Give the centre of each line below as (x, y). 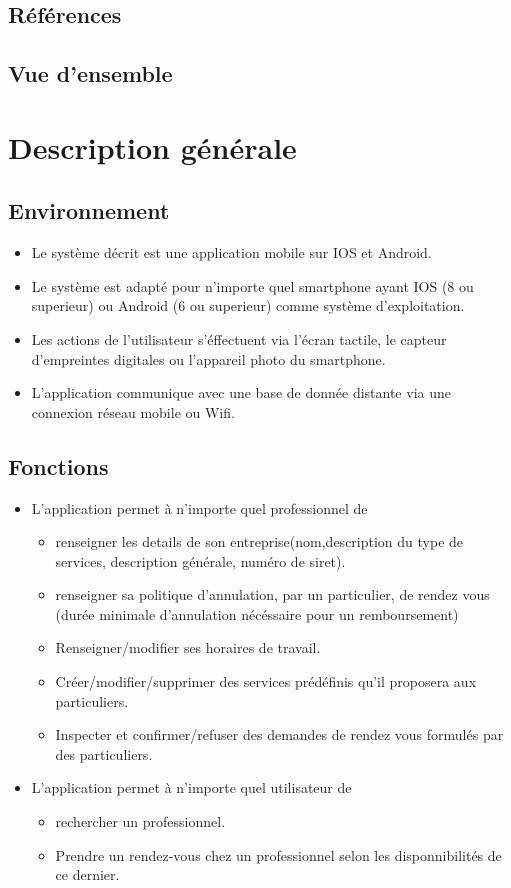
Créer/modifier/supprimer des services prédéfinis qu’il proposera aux (266, 681)
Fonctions (58, 465)
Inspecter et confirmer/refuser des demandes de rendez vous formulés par (279, 734)
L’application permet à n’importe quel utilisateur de (191, 787)
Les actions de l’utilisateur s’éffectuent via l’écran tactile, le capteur (239, 338)
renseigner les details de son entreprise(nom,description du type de (259, 541)
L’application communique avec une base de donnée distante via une (241, 392)
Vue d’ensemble (90, 73)
